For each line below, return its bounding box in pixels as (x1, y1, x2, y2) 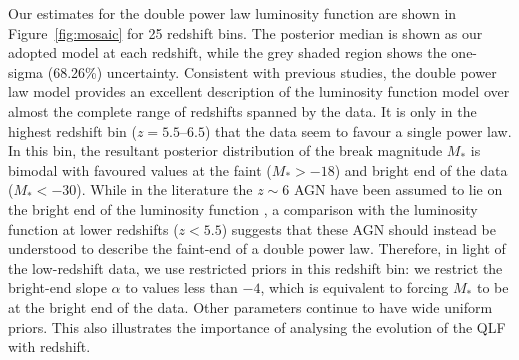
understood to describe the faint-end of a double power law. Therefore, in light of (8, 238, 506, 259)
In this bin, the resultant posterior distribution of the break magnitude (8, 140, 443, 161)
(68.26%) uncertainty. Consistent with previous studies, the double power (47, 61, 497, 82)
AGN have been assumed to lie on (293, 179, 503, 200)
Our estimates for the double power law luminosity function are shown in (8, 3, 457, 23)
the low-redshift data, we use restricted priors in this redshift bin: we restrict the (8, 257, 503, 278)
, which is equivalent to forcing (260, 277, 449, 298)
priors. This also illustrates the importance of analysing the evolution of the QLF (8, 316, 506, 337)
